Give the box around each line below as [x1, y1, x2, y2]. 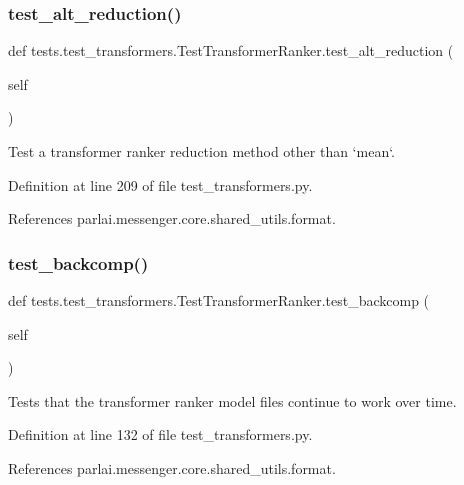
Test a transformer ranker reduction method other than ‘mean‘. [8, 141, 396, 161]
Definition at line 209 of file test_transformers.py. [8, 174, 313, 195]
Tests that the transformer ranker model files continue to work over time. [8, 390, 457, 411]
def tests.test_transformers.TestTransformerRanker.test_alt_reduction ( [8, 40, 454, 61]
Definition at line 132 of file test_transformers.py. [8, 424, 313, 445]
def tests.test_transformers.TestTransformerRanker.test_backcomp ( [8, 290, 430, 310]
